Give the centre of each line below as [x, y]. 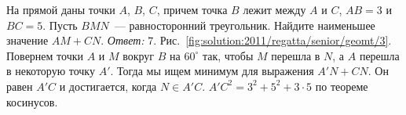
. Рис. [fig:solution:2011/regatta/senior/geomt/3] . [272, 40]
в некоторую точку [51, 71]
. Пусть [60, 25]
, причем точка [192, 9]
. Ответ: [123, 40]
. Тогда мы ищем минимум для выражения [212, 71]
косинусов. [32, 101]
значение [27, 40]
